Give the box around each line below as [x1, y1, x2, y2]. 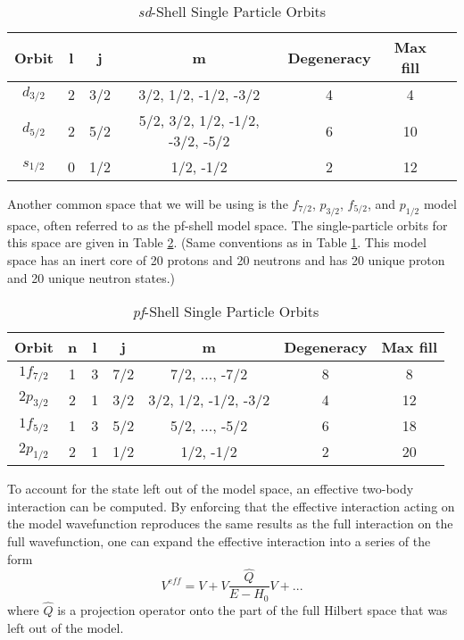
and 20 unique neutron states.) [7, 268, 176, 287]
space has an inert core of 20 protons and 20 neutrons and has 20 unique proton [7, 250, 445, 269]
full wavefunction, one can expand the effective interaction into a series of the [7, 531, 431, 550]
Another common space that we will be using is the [7, 195, 288, 212]
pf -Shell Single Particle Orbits [132, 301, 319, 322]
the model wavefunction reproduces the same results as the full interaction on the [7, 514, 453, 533]
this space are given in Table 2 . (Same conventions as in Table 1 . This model [7, 233, 427, 252]
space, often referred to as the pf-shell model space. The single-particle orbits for [7, 215, 448, 234]
